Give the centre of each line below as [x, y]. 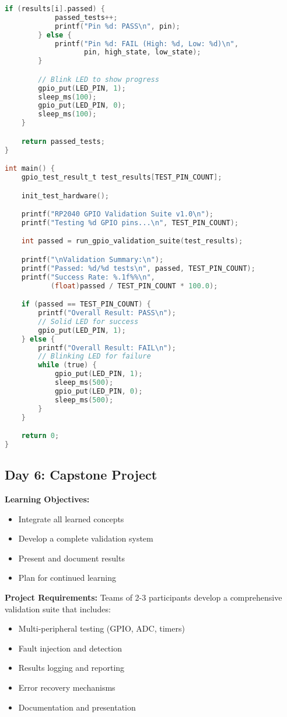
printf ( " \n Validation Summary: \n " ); [92, 259]
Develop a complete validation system [86, 538]
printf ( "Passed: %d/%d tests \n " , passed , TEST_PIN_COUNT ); [138, 268]
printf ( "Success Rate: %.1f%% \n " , [88, 277]
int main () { [30, 169]
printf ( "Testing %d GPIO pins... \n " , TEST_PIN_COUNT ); [130, 223]
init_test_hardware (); [65, 196]
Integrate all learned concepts [71, 518]
